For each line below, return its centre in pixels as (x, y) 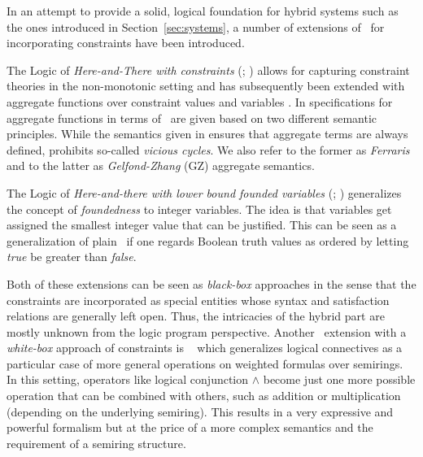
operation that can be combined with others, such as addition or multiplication (204, 396)
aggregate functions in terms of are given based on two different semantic (192, 118)
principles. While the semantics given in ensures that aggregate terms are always (207, 134)
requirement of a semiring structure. (96, 443)
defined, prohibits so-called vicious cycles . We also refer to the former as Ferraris (208, 149)
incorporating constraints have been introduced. (126, 43)
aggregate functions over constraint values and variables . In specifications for (200, 101)
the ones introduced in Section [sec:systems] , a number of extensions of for (196, 26)
